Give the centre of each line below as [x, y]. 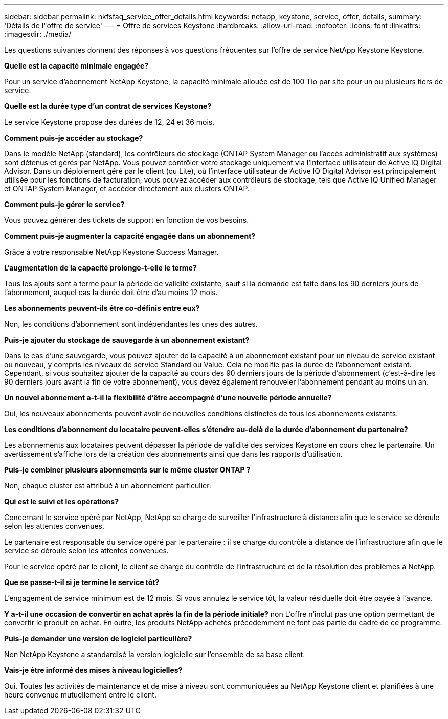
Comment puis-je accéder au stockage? [74, 138]
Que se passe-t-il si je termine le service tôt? [82, 582]
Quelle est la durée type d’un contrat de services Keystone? [108, 106]
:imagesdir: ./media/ [38, 34]
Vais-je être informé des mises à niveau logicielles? [93, 670]
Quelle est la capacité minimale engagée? [76, 66]
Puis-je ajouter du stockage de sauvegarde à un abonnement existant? [127, 340]
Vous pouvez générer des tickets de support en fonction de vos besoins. [127, 220]
